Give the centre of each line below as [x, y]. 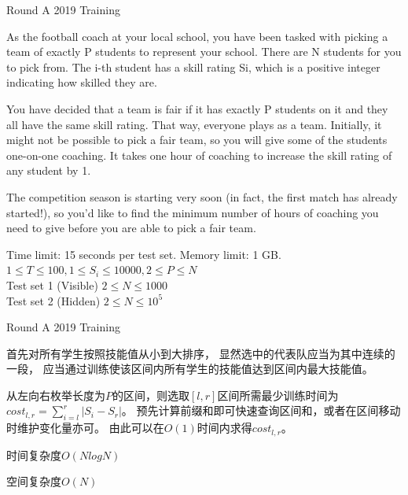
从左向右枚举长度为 [56, 395]
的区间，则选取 [151, 395]
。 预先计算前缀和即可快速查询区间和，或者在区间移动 [261, 410]
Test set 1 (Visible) [52, 284]
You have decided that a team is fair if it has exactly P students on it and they [197, 108]
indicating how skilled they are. [82, 82]
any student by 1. [49, 170]
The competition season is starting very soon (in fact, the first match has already [202, 196]
